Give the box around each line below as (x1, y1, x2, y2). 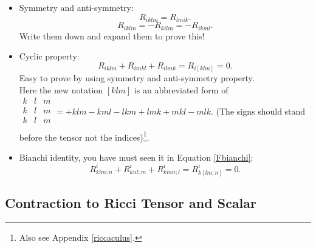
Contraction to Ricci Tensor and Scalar (5, 193, 257, 212)
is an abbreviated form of (134, 83, 228, 96)
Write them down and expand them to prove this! (19, 29, 205, 42)
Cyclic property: (19, 50, 80, 62)
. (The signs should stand (211, 104, 306, 117)
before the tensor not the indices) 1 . (19, 129, 149, 143)
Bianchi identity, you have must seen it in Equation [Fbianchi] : (19, 150, 253, 163)
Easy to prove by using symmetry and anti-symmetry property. (19, 72, 255, 84)
